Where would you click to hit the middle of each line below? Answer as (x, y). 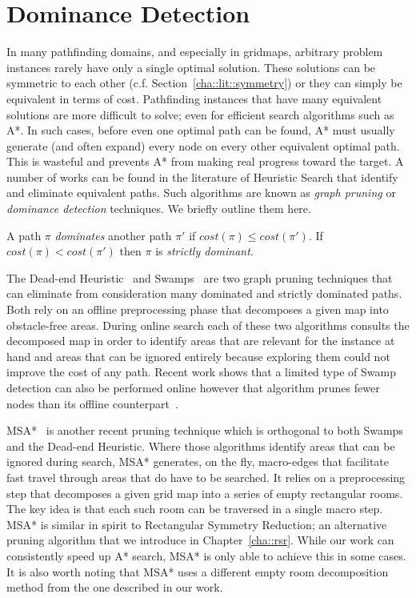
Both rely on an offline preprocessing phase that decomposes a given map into (198, 309)
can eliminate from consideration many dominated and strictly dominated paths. (204, 293)
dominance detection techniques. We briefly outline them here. (159, 209)
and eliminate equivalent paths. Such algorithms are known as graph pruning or (201, 193)
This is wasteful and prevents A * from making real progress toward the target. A (205, 161)
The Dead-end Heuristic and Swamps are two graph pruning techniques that (200, 277)
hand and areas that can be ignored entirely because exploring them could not (198, 356)
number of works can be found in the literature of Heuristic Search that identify (202, 177)
